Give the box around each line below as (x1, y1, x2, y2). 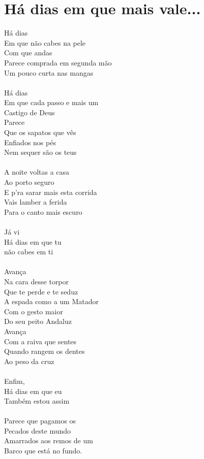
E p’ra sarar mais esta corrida (4, 186, 97, 197)
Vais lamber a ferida (4, 196, 67, 207)
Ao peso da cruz (4, 355, 54, 366)
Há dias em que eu (4, 385, 62, 396)
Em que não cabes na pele (4, 37, 86, 48)
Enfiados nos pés (4, 137, 56, 147)
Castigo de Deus (4, 107, 55, 117)
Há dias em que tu (4, 236, 62, 247)
